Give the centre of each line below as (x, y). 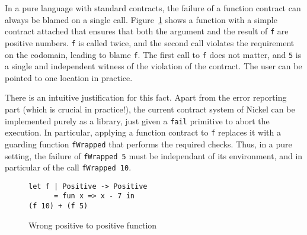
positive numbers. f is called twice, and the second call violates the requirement (150, 42)
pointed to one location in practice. (69, 77)
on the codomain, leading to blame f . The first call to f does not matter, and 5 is (153, 54)
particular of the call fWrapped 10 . (68, 167)
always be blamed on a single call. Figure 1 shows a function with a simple (141, 19)
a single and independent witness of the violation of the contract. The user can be (153, 66)
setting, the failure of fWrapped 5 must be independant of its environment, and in (154, 155)
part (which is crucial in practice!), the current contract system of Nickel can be (150, 109)
